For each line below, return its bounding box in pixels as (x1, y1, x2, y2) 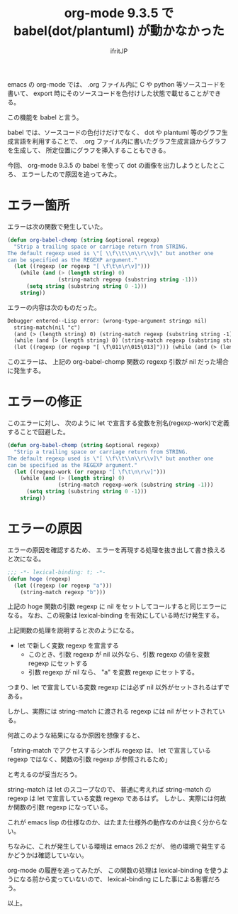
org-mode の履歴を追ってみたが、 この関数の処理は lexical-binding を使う (7, 866, 223, 875)
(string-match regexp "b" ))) (20, 588, 106, 596)
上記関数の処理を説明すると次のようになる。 (7, 626, 138, 635)
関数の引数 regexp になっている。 (13, 803, 112, 812)
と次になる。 (7, 554, 45, 563)
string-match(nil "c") (13, 323, 81, 331)
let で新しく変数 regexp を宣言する (17, 641, 119, 650)
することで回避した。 (7, 428, 69, 436)
